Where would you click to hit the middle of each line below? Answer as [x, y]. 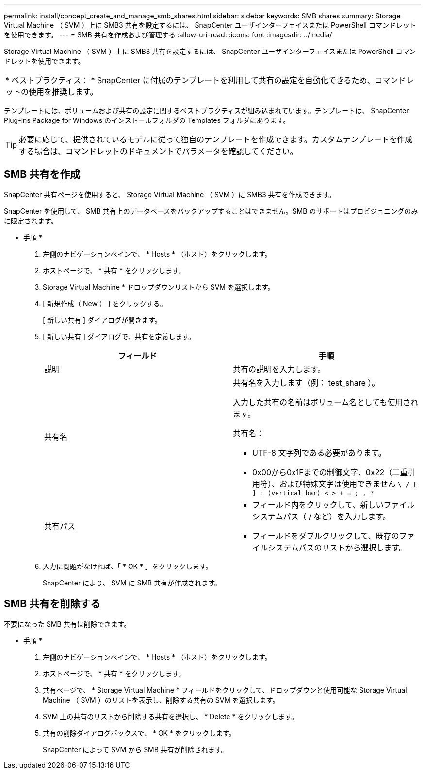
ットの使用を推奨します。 [52, 92]
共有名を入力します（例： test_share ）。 [306, 383]
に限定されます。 [31, 221]
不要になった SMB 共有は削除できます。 [67, 624]
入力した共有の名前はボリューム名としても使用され [326, 402]
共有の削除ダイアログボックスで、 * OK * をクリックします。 [139, 733]
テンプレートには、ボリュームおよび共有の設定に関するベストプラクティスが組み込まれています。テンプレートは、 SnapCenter [206, 111]
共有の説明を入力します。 [279, 369]
